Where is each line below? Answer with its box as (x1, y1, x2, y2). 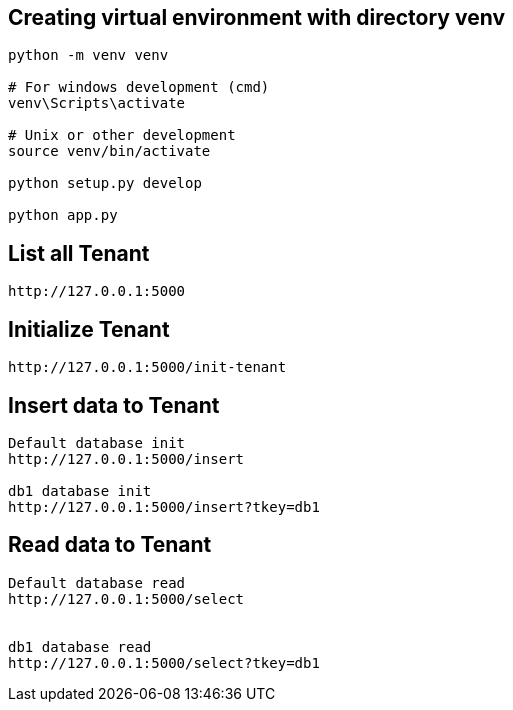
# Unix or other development (8, 127, 236, 144)
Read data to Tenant (8, 532, 212, 558)
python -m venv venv (8, 47, 169, 64)
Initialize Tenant (8, 316, 170, 342)
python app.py (8, 207, 118, 224)
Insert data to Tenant (8, 392, 220, 418)
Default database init (8, 434, 186, 451)
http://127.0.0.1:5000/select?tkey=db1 (8, 654, 320, 671)
